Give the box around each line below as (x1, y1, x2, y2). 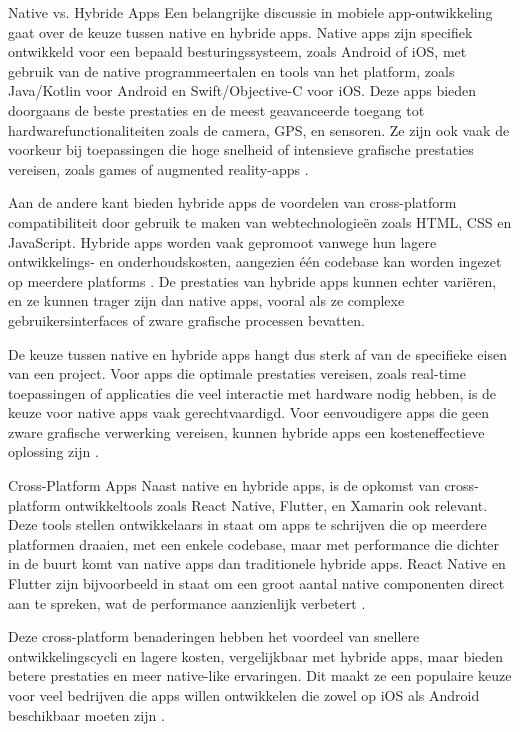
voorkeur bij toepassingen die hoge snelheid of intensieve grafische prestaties (8, 139, 474, 160)
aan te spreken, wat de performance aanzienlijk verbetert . (8, 592, 366, 613)
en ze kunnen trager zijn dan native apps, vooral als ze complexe (8, 290, 405, 311)
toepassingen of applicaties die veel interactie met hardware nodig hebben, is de (8, 382, 497, 403)
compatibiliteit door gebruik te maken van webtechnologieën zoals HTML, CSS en (8, 211, 512, 232)
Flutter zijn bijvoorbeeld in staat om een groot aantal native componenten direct (8, 573, 505, 594)
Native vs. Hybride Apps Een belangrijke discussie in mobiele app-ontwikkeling (8, 2, 493, 22)
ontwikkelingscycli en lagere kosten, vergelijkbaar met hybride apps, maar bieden (8, 645, 504, 666)
